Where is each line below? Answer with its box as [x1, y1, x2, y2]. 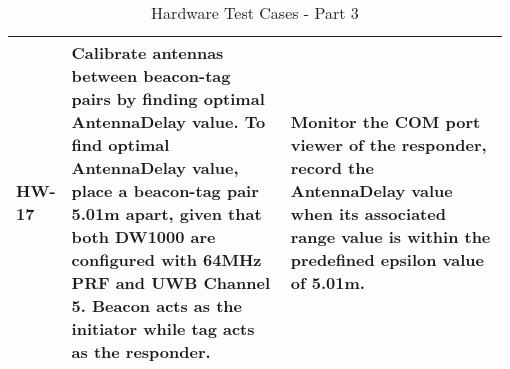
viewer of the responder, [290, 133, 487, 156]
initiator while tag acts [71, 317, 255, 340]
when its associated [290, 202, 446, 225]
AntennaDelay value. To [71, 110, 266, 133]
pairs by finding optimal [71, 87, 265, 110]
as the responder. [71, 340, 211, 363]
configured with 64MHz [71, 248, 262, 271]
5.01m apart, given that [71, 202, 262, 225]
